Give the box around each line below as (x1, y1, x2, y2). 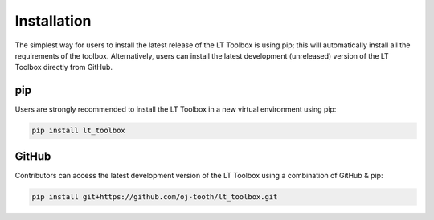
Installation (14, 12, 92, 30)
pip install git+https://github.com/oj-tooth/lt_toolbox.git (31, 192, 278, 201)
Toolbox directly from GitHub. (14, 63, 113, 72)
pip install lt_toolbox (31, 126, 126, 136)
